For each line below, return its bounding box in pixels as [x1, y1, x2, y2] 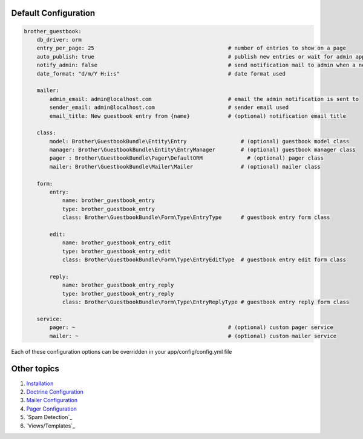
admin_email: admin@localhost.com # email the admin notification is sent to [49, 96, 359, 102]
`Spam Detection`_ [26, 414, 73, 421]
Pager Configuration [26, 405, 77, 412]
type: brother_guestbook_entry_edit [62, 248, 171, 255]
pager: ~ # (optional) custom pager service [49, 324, 334, 331]
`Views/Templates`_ [26, 422, 76, 429]
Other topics [11, 363, 60, 374]
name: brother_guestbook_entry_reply [62, 282, 174, 288]
